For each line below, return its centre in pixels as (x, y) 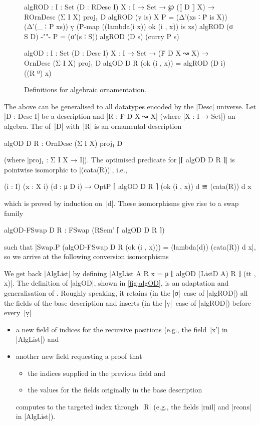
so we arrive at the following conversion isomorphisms (86, 256)
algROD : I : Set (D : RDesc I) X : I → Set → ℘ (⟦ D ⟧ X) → (119, 7)
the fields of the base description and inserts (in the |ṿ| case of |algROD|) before (127, 302)
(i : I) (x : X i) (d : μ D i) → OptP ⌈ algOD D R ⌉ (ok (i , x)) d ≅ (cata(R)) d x (128, 186)
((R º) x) (38, 72)
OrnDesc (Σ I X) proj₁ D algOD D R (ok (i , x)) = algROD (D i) (125, 62)
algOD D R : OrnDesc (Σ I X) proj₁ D (63, 143)
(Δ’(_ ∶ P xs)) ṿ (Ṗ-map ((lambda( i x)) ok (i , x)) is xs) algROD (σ (129, 26)
